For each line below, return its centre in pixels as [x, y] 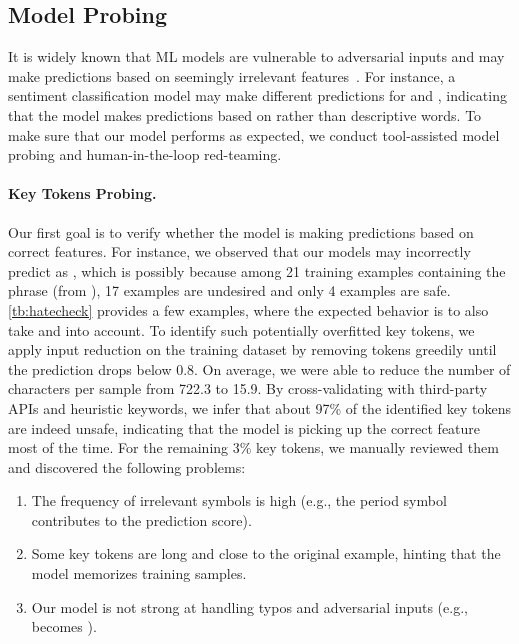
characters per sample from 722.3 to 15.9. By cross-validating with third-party [248, 388]
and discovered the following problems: [127, 466]
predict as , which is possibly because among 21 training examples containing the [257, 270]
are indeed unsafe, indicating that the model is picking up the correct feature [244, 427]
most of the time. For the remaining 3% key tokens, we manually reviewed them [253, 447]
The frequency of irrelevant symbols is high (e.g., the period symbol [239, 500]
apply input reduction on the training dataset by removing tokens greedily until [252, 349]
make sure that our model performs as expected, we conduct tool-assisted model [254, 134]
